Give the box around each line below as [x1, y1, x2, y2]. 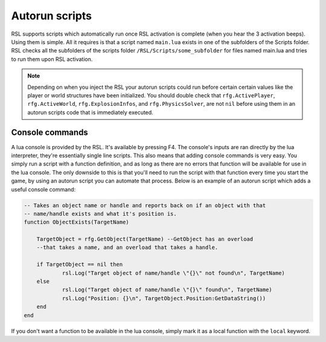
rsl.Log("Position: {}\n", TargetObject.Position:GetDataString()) [62, 295, 266, 302]
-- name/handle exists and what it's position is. [24, 210, 177, 217]
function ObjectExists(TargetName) [24, 219, 129, 226]
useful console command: [11, 186, 76, 193]
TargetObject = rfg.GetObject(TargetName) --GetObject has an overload [36, 236, 254, 243]
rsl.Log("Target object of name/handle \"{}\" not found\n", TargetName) [62, 269, 285, 276]
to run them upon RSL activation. [11, 55, 93, 63]
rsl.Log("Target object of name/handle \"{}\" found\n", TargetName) [62, 286, 273, 293]
